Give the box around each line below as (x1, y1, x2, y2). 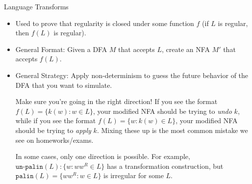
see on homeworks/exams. (15, 134, 94, 145)
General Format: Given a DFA (15, 44, 107, 54)
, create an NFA (162, 44, 210, 54)
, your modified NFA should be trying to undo (93, 105, 232, 116)
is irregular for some (103, 170, 164, 181)
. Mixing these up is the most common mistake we (97, 125, 248, 135)
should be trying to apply (15, 125, 91, 135)
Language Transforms (4, 1, 69, 11)
